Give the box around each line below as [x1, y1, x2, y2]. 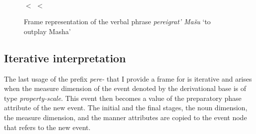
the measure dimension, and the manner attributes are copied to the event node [4, 112, 247, 122]
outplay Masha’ [24, 26, 71, 36]
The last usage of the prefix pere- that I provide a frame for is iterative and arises [4, 73, 252, 84]
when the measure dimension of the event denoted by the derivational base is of [4, 83, 247, 93]
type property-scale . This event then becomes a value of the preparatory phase [4, 92, 242, 103]
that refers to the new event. [4, 122, 91, 132]
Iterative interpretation [4, 50, 126, 65]
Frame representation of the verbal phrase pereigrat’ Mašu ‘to [24, 16, 211, 27]
